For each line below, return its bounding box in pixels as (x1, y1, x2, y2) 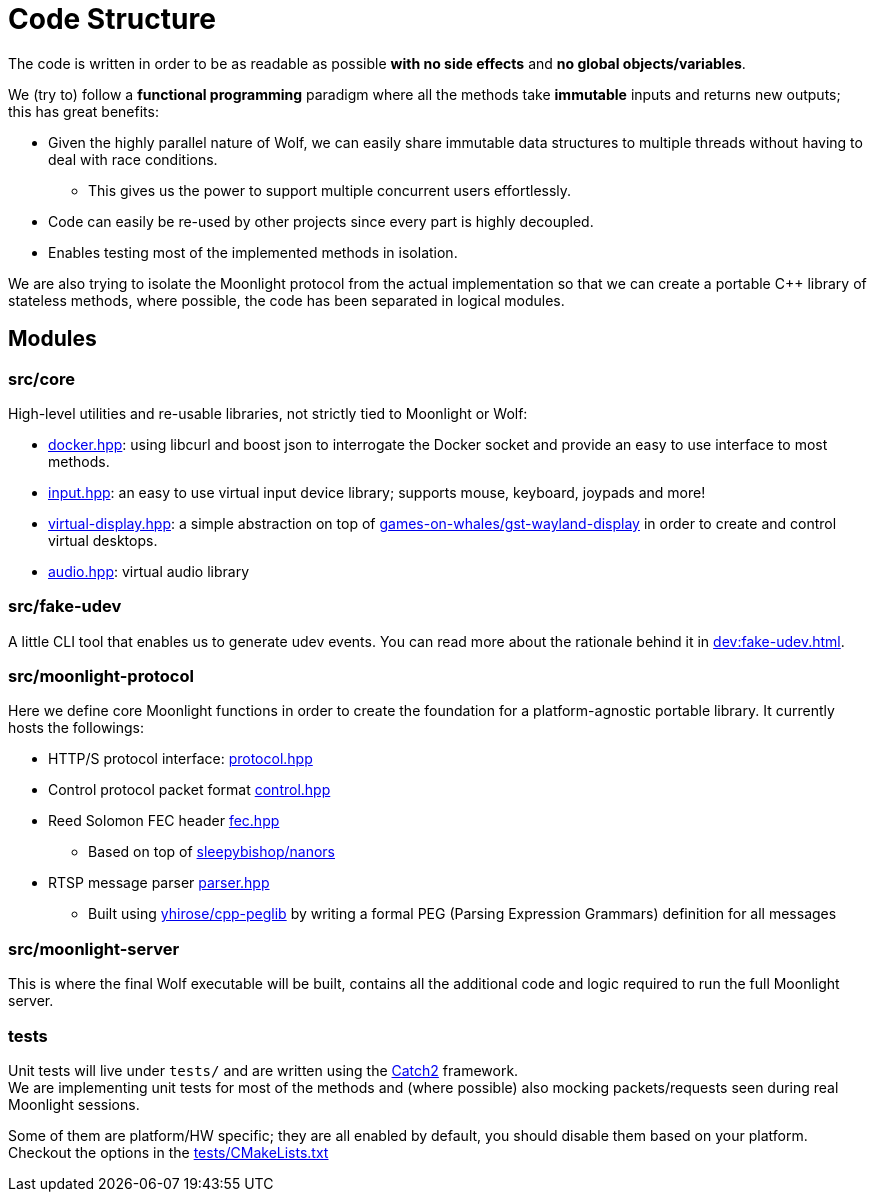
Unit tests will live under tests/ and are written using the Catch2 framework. (8, 1061, 519, 1079)
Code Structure (8, 2, 216, 36)
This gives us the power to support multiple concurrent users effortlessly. (88, 181, 572, 199)
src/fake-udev (8, 596, 122, 617)
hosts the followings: (8, 719, 145, 737)
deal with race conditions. (48, 150, 218, 168)
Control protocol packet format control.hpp (48, 781, 331, 799)
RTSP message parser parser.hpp (48, 874, 270, 892)
